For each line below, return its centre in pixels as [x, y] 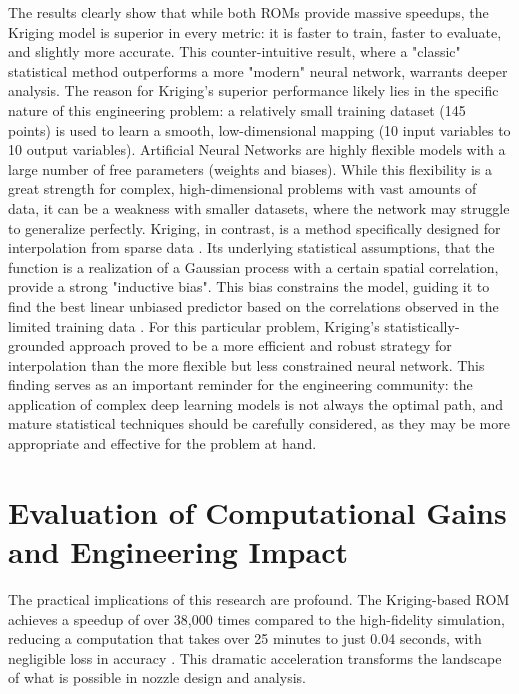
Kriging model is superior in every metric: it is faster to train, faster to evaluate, [255, 31]
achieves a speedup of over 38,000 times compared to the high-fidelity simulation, [256, 618]
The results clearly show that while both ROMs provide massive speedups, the [248, 12]
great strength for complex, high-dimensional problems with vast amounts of [242, 188]
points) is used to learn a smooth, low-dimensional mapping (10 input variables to [259, 129]
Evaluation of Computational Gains [257, 511]
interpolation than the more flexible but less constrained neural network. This [246, 364]
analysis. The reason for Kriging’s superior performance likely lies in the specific [253, 90]
